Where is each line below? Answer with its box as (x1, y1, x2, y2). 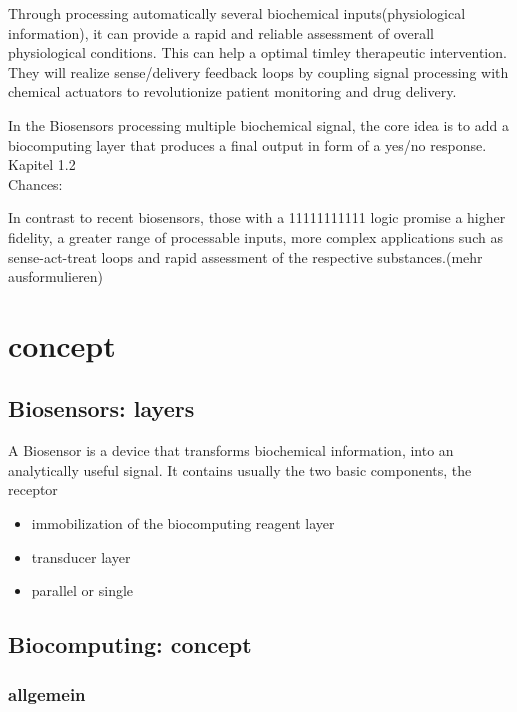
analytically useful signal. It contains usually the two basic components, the (8, 459, 472, 480)
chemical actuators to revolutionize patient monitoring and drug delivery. (8, 81, 457, 102)
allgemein (8, 681, 86, 706)
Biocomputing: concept (8, 629, 252, 660)
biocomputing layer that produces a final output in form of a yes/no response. (8, 134, 487, 155)
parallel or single (31, 580, 134, 601)
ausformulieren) (8, 266, 104, 287)
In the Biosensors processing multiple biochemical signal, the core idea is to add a (8, 114, 509, 135)
